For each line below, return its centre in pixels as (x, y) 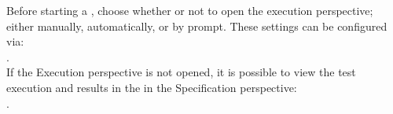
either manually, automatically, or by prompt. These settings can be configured (197, 26)
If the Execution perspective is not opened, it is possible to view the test (181, 72)
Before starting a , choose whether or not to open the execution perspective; (190, 10)
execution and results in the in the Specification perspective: (152, 87)
